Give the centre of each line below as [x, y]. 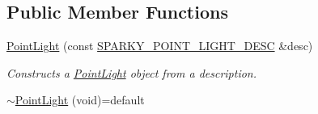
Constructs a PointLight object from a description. [132, 72]
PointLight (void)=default [80, 100]
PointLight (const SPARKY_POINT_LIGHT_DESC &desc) [160, 46]
